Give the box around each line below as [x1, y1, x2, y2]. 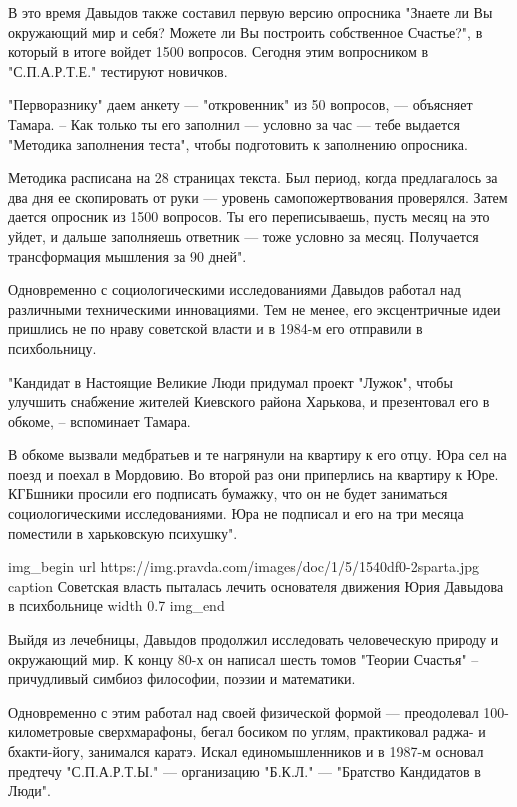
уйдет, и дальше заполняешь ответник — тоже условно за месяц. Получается [8, 225, 479, 246]
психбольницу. [8, 337, 97, 358]
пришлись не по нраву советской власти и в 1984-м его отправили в [8, 318, 423, 339]
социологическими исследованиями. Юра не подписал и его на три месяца [8, 503, 464, 524]
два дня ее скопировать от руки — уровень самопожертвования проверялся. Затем [8, 186, 508, 207]
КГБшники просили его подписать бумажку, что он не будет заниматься [8, 483, 448, 504]
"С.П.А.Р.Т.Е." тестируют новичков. [8, 60, 228, 81]
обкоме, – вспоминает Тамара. [8, 410, 191, 431]
